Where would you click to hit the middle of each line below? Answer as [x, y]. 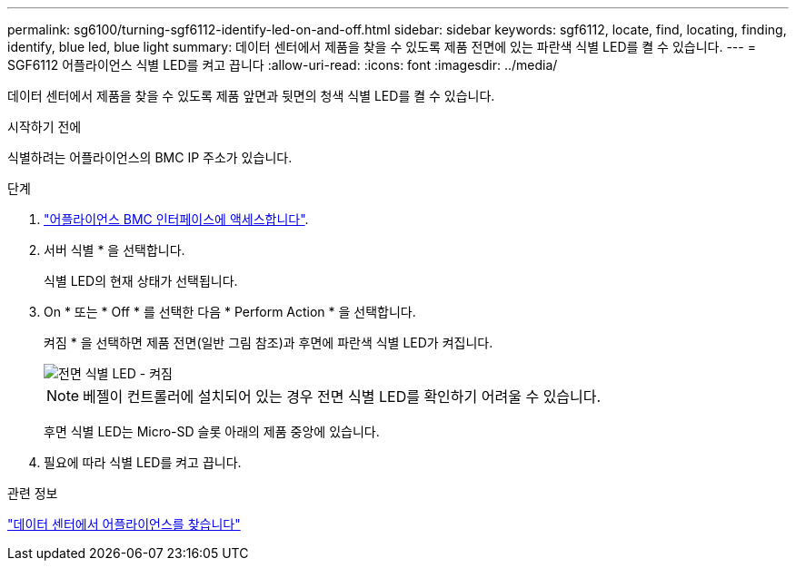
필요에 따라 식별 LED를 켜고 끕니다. [143, 462]
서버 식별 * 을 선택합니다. [114, 250]
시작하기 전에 [45, 127]
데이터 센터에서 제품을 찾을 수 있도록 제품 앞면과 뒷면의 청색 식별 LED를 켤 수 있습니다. [251, 96]
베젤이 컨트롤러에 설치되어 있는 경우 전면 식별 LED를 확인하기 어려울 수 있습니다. [342, 397]
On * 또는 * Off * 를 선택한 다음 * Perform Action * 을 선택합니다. [230, 312]
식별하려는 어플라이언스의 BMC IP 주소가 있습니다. [150, 157]
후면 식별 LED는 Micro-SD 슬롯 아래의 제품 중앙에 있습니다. [212, 431]
